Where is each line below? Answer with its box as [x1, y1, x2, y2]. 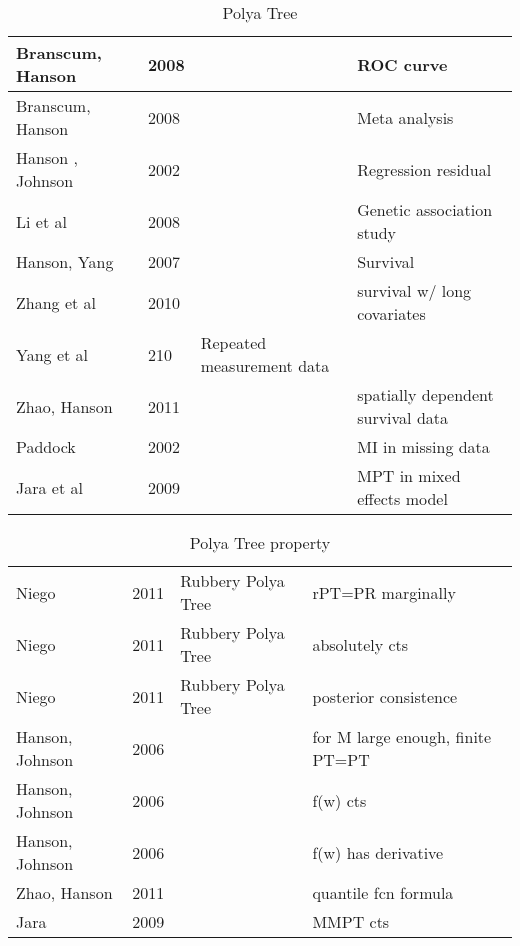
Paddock [16, 435, 76, 458]
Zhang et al [16, 290, 97, 314]
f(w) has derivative [312, 840, 444, 864]
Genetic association [357, 198, 493, 221]
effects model [357, 487, 448, 510]
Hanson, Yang [16, 250, 114, 273]
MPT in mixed [357, 464, 461, 487]
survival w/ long [357, 279, 472, 302]
